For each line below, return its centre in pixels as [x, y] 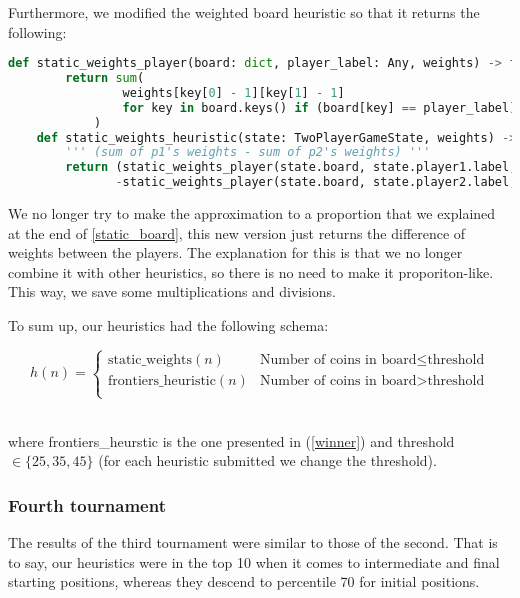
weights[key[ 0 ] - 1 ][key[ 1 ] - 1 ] [233, 92]
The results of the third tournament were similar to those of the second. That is [253, 542]
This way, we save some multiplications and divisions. [172, 291]
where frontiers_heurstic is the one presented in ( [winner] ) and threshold [231, 440]
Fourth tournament [87, 504]
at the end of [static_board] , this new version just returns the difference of [237, 232]
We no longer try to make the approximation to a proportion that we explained [252, 213]
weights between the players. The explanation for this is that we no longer [235, 252]
